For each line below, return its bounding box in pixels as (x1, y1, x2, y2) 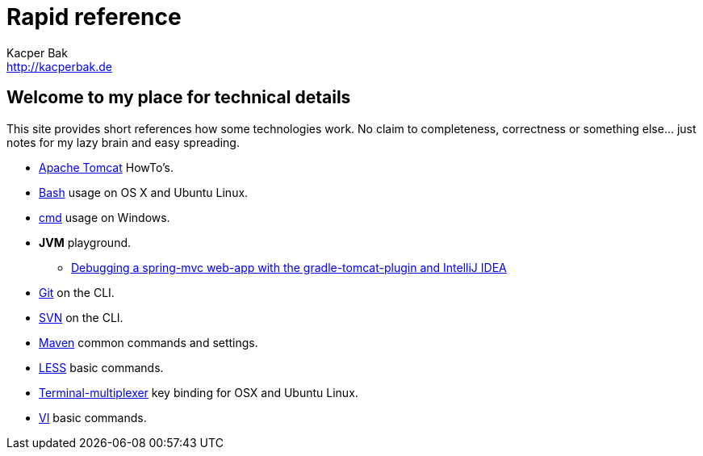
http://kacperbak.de (6, 59, 112, 73)
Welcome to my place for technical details (6, 87, 351, 108)
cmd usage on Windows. (39, 210, 170, 224)
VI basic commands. (39, 410, 147, 425)
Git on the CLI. (39, 285, 115, 299)
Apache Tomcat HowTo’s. (39, 160, 174, 174)
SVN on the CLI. (39, 310, 123, 324)
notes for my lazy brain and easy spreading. (6, 135, 240, 149)
